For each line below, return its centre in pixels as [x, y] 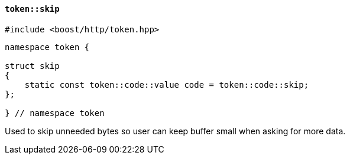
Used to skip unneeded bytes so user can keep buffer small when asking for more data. [175, 131]
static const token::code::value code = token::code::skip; [167, 85]
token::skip [32, 9]
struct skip [32, 66]
